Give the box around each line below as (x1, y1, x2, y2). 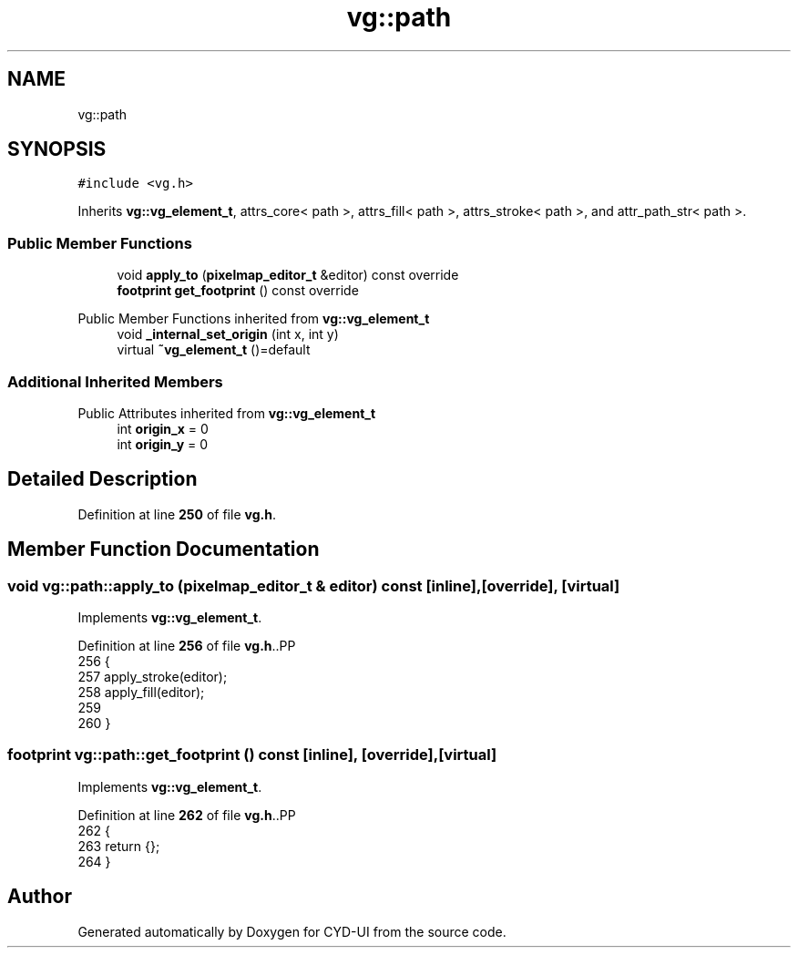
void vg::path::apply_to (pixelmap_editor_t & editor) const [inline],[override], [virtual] (7, 576, 620, 595)
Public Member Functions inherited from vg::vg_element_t (77, 311, 430, 327)
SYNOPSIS (7, 138, 107, 161)
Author (7, 885, 72, 909)
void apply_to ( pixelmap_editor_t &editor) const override (117, 267, 459, 283)
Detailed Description (7, 467, 198, 491)
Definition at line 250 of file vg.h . (77, 506, 276, 522)
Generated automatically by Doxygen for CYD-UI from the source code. (77, 923, 506, 940)
